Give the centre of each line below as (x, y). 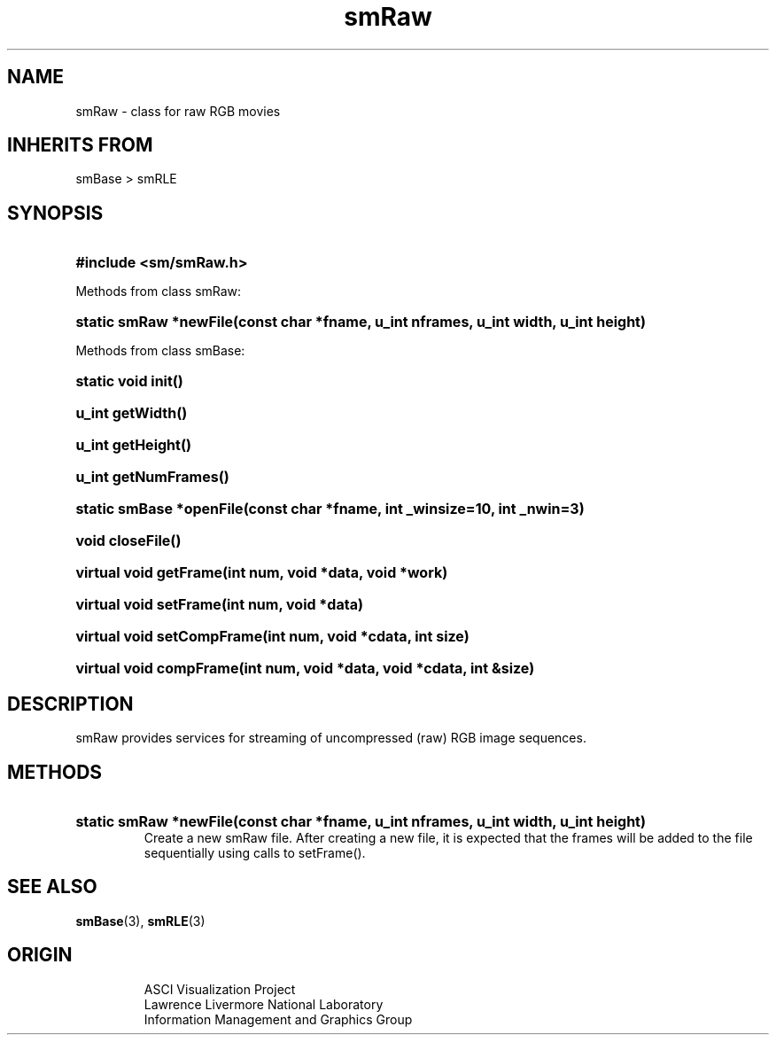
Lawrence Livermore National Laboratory (264, 1004)
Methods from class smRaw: (159, 292)
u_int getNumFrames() (152, 477)
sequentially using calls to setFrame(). (255, 852)
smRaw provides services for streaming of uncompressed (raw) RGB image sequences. (331, 738)
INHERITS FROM (80, 145)
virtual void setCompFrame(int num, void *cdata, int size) (272, 637)
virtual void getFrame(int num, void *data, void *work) (262, 573)
